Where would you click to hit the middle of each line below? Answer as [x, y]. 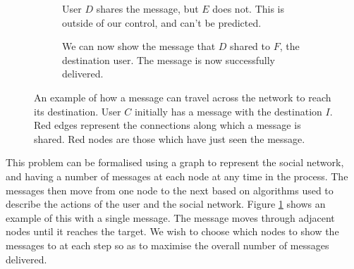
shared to [250, 46]
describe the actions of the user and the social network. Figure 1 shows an [166, 204]
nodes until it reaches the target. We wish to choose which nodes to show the [172, 231]
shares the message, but [147, 8]
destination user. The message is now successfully [169, 60]
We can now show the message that [139, 46]
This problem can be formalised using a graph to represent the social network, [175, 162]
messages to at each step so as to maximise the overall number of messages [167, 245]
